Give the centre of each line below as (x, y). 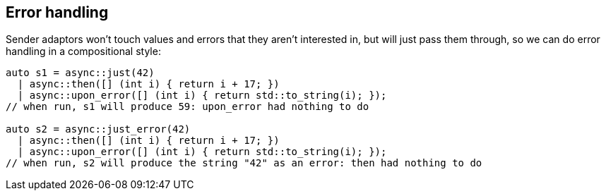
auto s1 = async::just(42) (80, 73)
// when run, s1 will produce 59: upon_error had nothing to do (188, 107)
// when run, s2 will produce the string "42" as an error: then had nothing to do (244, 163)
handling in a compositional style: (83, 51)
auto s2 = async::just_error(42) (98, 129)
